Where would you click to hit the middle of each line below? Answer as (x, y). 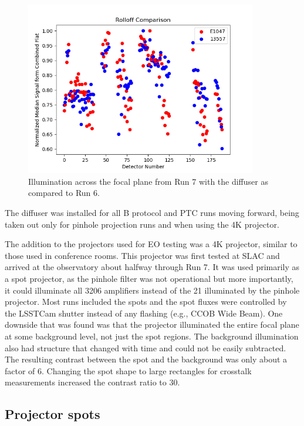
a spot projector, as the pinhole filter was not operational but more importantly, (149, 278)
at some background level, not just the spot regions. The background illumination (152, 336)
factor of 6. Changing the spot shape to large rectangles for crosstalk (128, 370)
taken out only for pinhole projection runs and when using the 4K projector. (142, 224)
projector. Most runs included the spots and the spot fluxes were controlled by (146, 302)
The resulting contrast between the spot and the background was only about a (146, 359)
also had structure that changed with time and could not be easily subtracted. (146, 347)
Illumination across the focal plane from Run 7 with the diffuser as (148, 181)
